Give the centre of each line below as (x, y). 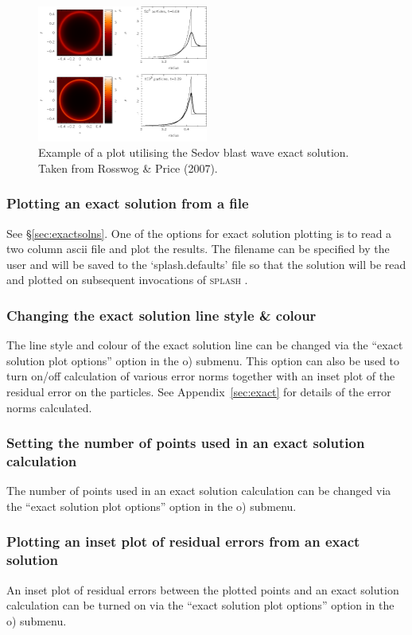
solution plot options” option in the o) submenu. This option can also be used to (203, 360)
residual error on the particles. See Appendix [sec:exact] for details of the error (199, 391)
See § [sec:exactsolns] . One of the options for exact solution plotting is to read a (199, 233)
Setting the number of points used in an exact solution (186, 443)
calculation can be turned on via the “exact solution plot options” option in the (200, 605)
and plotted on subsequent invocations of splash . (127, 280)
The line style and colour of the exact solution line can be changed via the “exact (205, 345)
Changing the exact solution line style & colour (161, 315)
